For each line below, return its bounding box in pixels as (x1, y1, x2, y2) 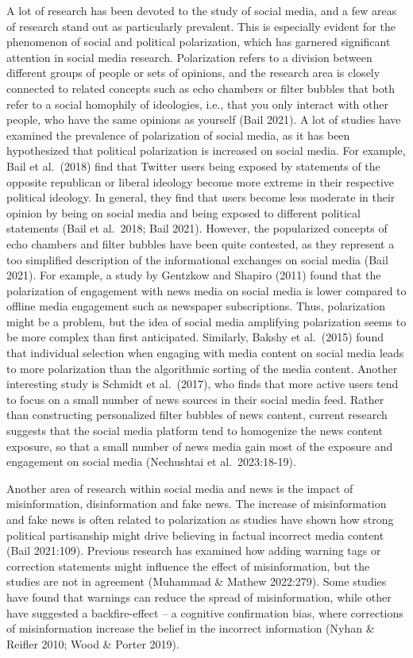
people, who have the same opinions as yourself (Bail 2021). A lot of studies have (6, 111, 401, 128)
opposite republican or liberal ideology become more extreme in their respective (6, 173, 395, 190)
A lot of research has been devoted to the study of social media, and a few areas (6, 2, 397, 18)
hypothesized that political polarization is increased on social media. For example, (6, 142, 406, 159)
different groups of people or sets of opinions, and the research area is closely (6, 64, 380, 81)
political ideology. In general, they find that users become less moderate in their (6, 189, 396, 206)
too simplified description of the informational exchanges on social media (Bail (6, 251, 388, 267)
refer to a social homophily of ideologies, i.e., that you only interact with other (6, 95, 388, 112)
